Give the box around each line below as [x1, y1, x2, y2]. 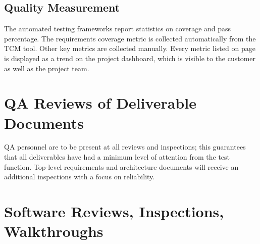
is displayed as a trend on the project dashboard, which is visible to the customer [4, 53, 256, 63]
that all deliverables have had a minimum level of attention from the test [4, 152, 230, 162]
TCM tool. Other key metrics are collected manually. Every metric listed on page [4, 43, 255, 54]
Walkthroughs [4, 221, 103, 241]
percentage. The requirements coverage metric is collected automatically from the [4, 33, 256, 43]
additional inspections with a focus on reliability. [4, 171, 155, 182]
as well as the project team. [4, 63, 89, 73]
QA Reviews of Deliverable [4, 92, 196, 113]
